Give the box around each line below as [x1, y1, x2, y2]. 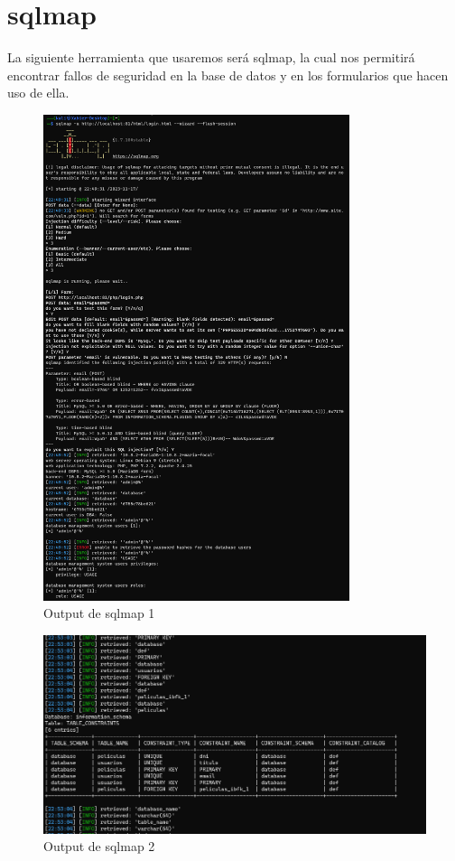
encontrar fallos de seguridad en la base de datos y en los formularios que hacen [7, 65, 449, 84]
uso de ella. [7, 83, 70, 102]
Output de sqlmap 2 [43, 837, 155, 856]
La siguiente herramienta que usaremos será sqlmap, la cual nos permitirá [7, 48, 415, 67]
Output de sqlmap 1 [43, 604, 155, 622]
